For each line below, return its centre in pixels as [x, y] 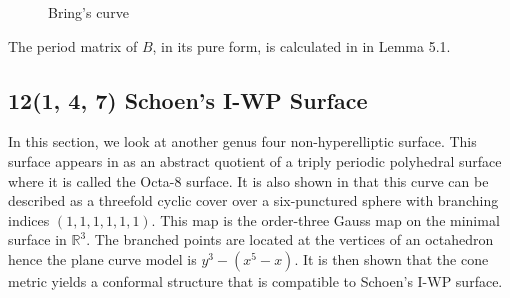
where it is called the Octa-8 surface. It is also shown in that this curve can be [248, 180]
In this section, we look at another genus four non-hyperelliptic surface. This [242, 141]
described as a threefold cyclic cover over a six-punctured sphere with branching [253, 200]
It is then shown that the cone [395, 258]
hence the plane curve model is [102, 258]
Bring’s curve [88, 12]
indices [29, 219]
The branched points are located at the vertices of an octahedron [294, 239]
